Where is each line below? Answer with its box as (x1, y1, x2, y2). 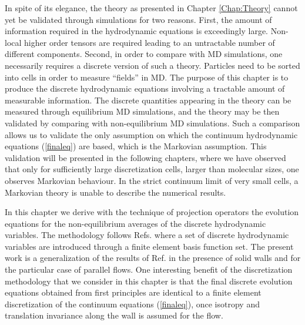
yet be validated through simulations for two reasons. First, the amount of (5, 13, 272, 25)
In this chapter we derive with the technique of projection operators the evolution (5, 206, 299, 218)
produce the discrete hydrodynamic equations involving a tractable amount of (5, 82, 285, 95)
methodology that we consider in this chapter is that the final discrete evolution (5, 274, 293, 287)
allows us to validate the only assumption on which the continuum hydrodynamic (5, 128, 298, 140)
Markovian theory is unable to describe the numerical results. (5, 186, 226, 198)
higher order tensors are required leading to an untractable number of (24, 36, 275, 48)
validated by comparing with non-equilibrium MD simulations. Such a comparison (5, 116, 300, 129)
